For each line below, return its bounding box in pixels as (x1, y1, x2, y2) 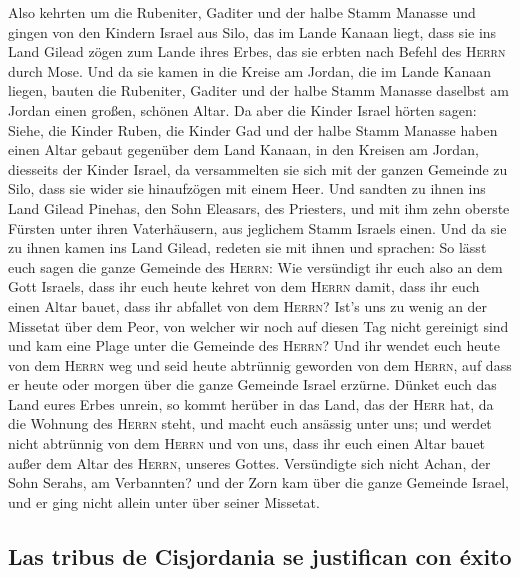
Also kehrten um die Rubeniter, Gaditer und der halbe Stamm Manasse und (8, 2, 476, 22)
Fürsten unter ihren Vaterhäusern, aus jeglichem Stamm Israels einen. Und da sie (8, 217, 507, 238)
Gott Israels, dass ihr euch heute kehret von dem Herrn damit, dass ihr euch (8, 276, 480, 297)
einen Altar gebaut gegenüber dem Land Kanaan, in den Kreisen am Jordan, (8, 139, 479, 160)
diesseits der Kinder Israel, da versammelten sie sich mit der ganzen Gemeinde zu (8, 158, 508, 179)
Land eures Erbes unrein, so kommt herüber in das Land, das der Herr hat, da (8, 393, 494, 414)
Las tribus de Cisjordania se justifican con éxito (8, 540, 512, 571)
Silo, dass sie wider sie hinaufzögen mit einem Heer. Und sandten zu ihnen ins (8, 178, 486, 199)
